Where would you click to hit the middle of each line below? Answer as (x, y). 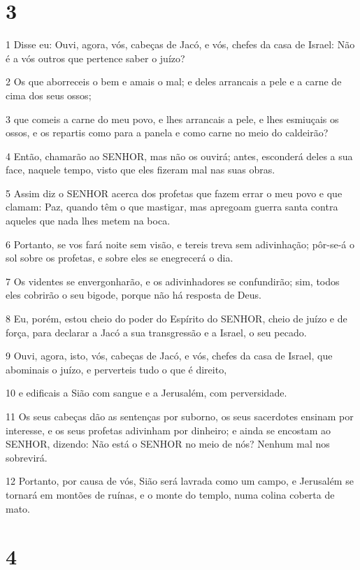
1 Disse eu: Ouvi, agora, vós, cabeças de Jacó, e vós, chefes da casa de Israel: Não (180, 44)
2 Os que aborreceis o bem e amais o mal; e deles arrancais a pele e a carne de (174, 81)
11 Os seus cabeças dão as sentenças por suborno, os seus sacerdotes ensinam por (180, 416)
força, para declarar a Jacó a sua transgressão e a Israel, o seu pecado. (156, 332)
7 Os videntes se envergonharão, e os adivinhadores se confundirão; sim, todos (173, 281)
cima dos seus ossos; (49, 95)
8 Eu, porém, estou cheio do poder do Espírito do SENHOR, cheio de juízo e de (177, 319)
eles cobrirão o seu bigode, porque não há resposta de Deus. (134, 295)
